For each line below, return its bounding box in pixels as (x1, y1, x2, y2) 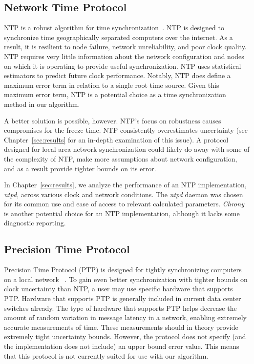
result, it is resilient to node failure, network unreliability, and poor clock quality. (4, 41, 247, 52)
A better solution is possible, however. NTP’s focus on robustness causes (4, 115, 221, 125)
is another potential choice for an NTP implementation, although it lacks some (4, 208, 240, 218)
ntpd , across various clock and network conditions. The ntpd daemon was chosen (4, 189, 243, 199)
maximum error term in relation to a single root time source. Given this (4, 80, 219, 90)
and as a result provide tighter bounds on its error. (4, 163, 156, 173)
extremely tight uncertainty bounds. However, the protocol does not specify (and (4, 331, 246, 342)
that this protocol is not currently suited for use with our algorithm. (4, 350, 209, 361)
